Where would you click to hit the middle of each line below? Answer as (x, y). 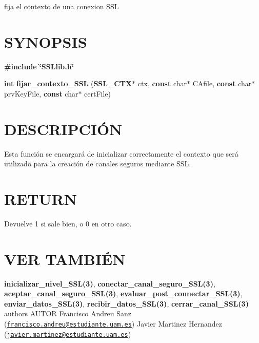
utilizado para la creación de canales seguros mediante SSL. (98, 164)
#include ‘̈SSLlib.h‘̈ (39, 66)
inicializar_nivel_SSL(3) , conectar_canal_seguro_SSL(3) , (110, 283)
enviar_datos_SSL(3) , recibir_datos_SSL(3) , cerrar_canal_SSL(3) (126, 303)
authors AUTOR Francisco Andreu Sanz (68, 313)
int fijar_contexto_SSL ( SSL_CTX (68, 83)
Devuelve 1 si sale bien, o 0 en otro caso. (68, 223)
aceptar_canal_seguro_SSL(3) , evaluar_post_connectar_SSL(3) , (123, 293)
